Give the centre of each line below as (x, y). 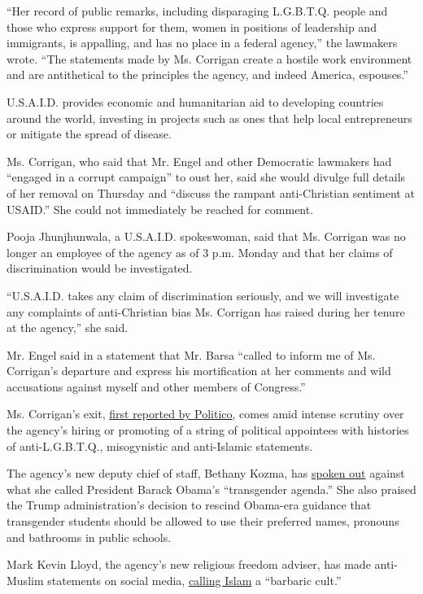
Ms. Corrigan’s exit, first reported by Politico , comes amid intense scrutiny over (205, 414)
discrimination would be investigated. (100, 268)
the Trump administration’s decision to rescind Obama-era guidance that (189, 505)
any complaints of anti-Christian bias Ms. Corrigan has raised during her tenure (206, 311)
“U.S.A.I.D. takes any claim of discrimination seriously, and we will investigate (203, 295)
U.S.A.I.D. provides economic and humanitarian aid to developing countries (195, 101)
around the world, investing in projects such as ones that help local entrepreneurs (209, 118)
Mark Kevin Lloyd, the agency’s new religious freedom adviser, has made (189, 564)
